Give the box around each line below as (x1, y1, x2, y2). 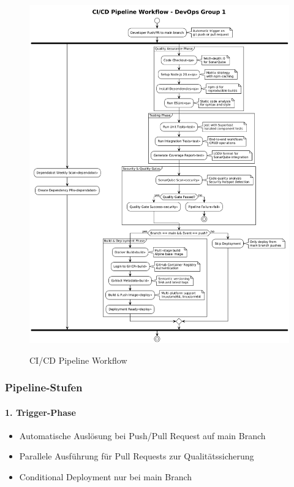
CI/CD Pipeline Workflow (29, 353, 127, 366)
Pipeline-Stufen (5, 380, 83, 395)
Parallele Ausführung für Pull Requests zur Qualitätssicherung (19, 450, 254, 462)
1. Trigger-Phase (5, 405, 76, 418)
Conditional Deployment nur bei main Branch (19, 470, 192, 483)
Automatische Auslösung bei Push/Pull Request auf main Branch (19, 429, 266, 442)
